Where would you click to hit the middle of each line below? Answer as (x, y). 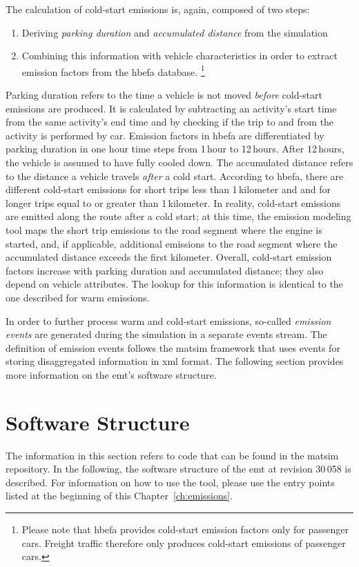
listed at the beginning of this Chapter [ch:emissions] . (119, 496)
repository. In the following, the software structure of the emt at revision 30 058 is (178, 469)
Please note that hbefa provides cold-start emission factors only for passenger (185, 529)
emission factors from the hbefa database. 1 (113, 70)
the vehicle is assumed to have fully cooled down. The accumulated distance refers (179, 162)
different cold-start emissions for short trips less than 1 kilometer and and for (168, 189)
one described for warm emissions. (78, 297)
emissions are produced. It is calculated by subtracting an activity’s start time (171, 108)
